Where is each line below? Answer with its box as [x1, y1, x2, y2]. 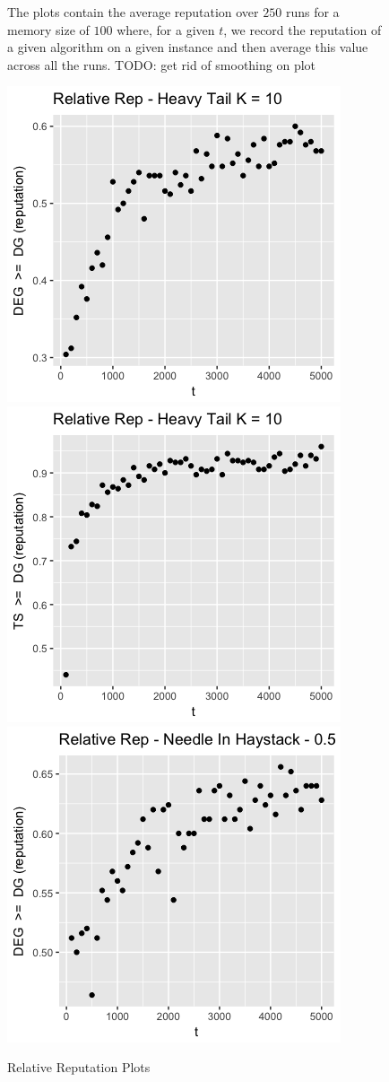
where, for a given [117, 20, 215, 39]
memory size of [7, 20, 90, 39]
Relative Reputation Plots [7, 1058, 151, 1077]
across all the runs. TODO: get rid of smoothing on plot [7, 55, 316, 74]
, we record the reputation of [223, 20, 382, 39]
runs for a [285, 3, 340, 21]
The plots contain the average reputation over [7, 3, 259, 21]
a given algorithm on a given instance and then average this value [7, 38, 368, 57]
